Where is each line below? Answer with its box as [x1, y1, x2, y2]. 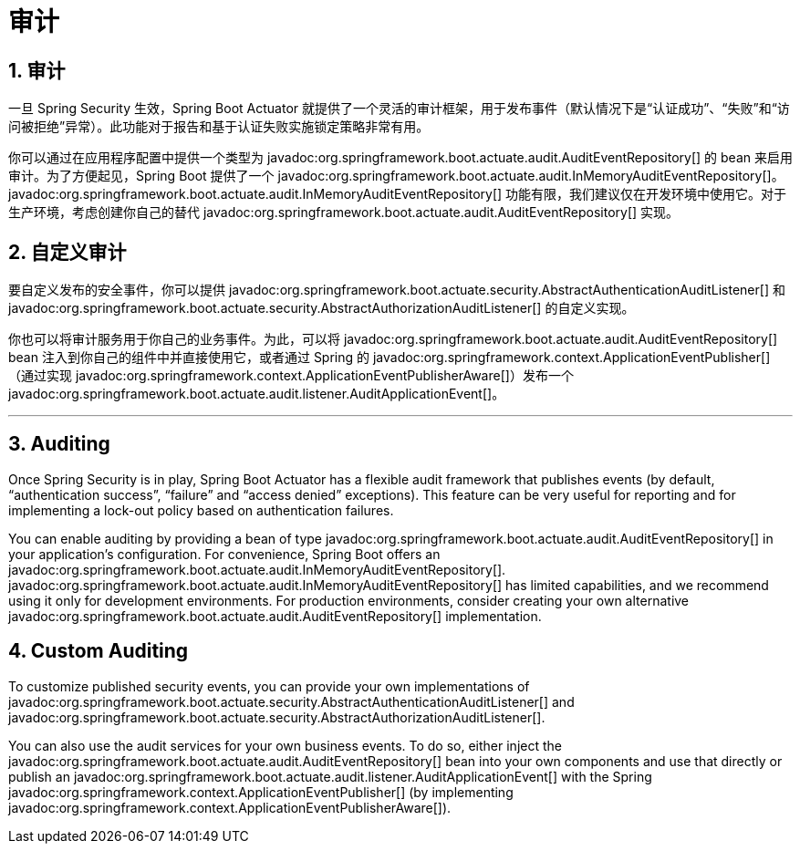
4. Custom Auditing [8, 639, 189, 663]
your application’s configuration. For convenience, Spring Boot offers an [8, 545, 441, 562]
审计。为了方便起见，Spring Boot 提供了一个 [8, 168, 275, 184]
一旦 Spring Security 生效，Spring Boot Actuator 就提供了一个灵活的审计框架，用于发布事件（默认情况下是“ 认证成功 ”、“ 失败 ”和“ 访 [8, 100, 790, 117]
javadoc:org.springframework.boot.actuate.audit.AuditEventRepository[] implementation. [8, 607, 542, 624]
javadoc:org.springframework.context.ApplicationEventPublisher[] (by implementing [8, 784, 514, 800]
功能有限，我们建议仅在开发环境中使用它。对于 [505, 186, 787, 202]
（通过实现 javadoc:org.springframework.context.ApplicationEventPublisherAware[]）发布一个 [8, 368, 574, 384]
